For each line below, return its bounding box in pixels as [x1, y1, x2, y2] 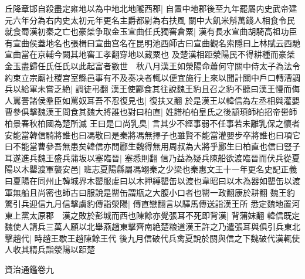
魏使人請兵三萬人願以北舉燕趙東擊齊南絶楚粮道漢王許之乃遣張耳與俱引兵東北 [5, 220, 300, 233]
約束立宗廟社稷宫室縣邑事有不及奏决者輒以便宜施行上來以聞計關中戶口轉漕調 [5, 71, 300, 83]
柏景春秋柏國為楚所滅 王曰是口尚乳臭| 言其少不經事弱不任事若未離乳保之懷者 [5, 117, 300, 129]
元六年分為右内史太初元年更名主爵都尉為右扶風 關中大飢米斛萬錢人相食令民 [5, 13, 295, 26]
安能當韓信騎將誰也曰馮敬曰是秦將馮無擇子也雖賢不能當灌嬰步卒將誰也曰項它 [5, 128, 300, 141]
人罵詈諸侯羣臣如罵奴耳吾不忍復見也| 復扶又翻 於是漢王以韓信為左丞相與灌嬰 [5, 94, 300, 106]
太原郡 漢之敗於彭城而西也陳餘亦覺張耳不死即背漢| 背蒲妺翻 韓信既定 [29, 209, 300, 221]
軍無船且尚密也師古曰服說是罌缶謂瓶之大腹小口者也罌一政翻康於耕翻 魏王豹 [5, 186, 295, 198]
